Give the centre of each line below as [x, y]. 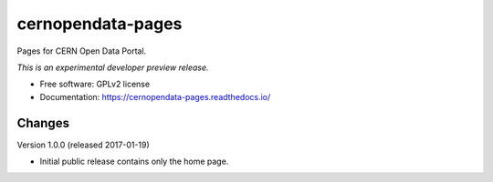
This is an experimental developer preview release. [113, 67]
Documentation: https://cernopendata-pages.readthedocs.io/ [155, 96]
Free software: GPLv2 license [95, 84]
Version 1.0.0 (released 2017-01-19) [83, 145]
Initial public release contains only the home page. [134, 162]
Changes [43, 123]
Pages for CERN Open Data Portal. [82, 51]
